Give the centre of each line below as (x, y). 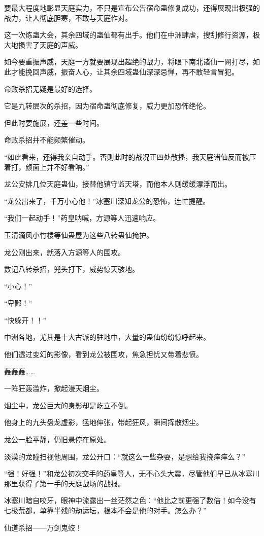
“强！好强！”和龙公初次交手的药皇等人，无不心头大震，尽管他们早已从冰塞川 (132, 473)
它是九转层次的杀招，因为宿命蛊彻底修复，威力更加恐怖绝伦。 (107, 106)
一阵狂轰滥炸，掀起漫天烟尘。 (54, 388)
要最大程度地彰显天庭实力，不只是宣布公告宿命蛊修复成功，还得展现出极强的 (132, 8)
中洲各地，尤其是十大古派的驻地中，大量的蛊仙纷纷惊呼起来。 (107, 337)
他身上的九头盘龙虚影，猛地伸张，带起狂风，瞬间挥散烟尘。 (104, 422)
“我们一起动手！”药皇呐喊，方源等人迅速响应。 (82, 218)
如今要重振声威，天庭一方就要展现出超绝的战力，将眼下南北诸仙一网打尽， (128, 62)
